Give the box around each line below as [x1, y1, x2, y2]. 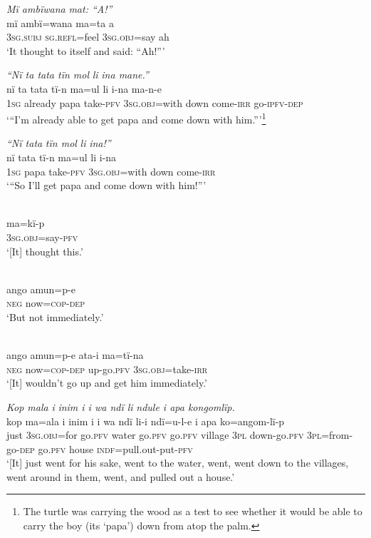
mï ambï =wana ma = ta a [6, 15, 114, 30]
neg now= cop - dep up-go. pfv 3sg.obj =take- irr [6, 361, 208, 376]
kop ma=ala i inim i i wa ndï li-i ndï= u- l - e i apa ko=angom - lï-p [6, 413, 285, 428]
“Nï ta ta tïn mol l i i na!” [6, 136, 111, 151]
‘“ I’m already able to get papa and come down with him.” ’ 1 [6, 110, 266, 126]
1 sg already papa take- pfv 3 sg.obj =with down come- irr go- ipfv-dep [6, 95, 303, 110]
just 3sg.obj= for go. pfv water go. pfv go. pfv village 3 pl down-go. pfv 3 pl [6, 427, 322, 442]
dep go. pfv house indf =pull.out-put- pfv [19, 441, 193, 456]
